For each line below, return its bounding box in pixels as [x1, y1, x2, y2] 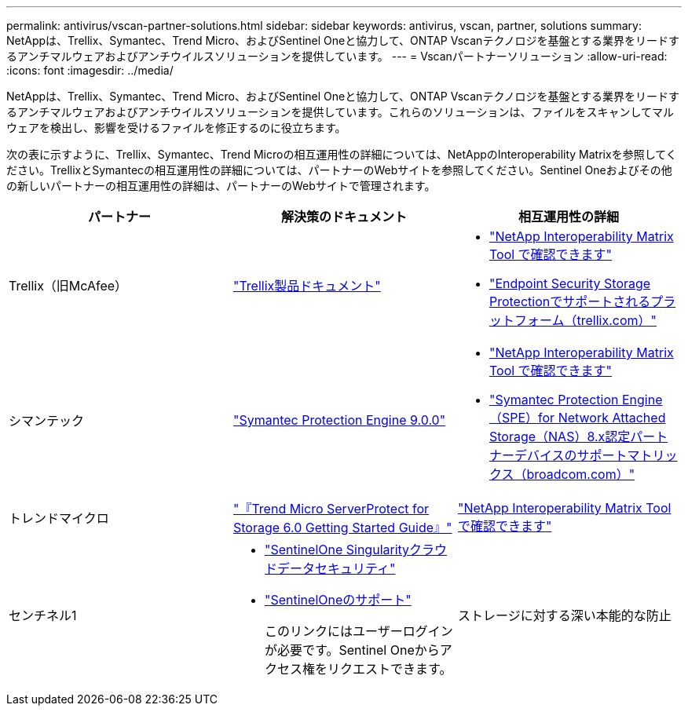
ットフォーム [489, 312, 565, 328]
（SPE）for [489, 410, 555, 425]
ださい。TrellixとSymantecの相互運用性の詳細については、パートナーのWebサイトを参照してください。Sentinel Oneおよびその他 [6, 163, 672, 177]
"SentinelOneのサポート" [264, 592, 412, 608]
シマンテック [9, 413, 85, 429]
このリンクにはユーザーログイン [264, 623, 453, 639]
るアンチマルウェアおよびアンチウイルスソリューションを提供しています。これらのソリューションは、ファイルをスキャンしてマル [6, 105, 675, 119]
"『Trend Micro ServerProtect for [232, 501, 430, 517]
